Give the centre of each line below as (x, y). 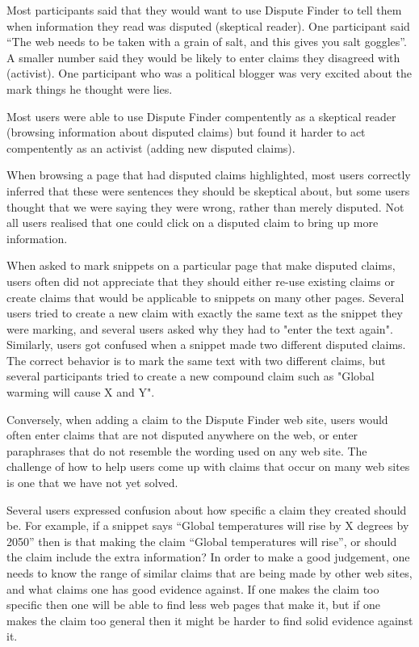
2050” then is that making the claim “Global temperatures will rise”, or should (202, 541)
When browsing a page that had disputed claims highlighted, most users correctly (209, 175)
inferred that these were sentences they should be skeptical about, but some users (208, 190)
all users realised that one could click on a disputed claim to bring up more (193, 223)
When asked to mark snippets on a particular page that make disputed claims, (201, 265)
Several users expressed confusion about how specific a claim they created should (207, 509)
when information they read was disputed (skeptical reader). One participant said (208, 25)
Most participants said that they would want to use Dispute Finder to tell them (204, 10)
